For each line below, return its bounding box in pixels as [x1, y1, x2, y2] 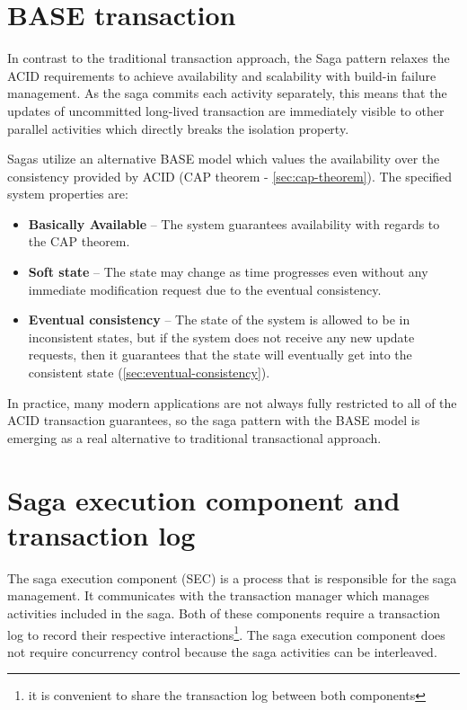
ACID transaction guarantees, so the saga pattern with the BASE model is [7, 411, 420, 430]
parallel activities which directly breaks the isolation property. [7, 119, 349, 138]
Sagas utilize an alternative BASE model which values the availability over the [7, 149, 440, 168]
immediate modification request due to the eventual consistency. [28, 280, 382, 298]
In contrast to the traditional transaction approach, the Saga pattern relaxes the [7, 49, 450, 67]
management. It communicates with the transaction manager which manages [7, 586, 430, 605]
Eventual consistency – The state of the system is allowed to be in [28, 310, 410, 329]
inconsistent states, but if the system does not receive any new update [28, 327, 415, 346]
